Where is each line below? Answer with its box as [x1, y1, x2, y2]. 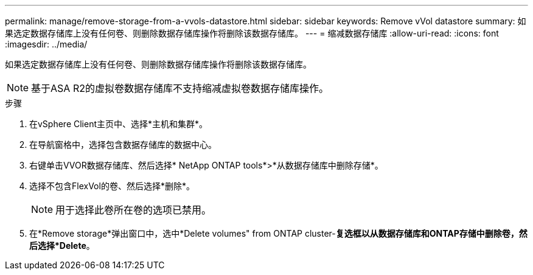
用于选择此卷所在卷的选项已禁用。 [55, 204, 212, 216]
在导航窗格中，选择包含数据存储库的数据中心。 [29, 139, 217, 150]
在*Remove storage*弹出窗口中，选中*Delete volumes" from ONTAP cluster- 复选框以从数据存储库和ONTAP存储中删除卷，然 [29, 228, 528, 238]
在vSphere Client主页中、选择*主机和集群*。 [29, 119, 208, 129]
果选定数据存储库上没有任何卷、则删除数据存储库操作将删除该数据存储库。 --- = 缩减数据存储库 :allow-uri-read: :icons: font [5, 28, 499, 38]
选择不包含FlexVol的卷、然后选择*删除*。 [29, 181, 195, 191]
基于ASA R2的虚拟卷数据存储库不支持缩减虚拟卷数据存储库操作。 [31, 82, 329, 94]
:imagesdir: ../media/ [5, 39, 88, 49]
